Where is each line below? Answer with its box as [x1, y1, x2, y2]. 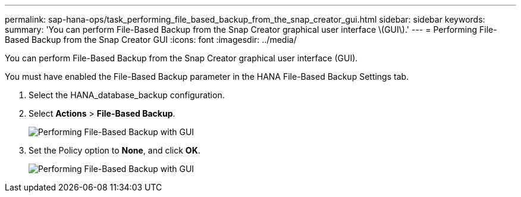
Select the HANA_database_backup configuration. [29, 90, 225, 100]
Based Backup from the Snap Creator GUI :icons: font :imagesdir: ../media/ [5, 35, 297, 45]
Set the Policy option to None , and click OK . [29, 145, 200, 155]
